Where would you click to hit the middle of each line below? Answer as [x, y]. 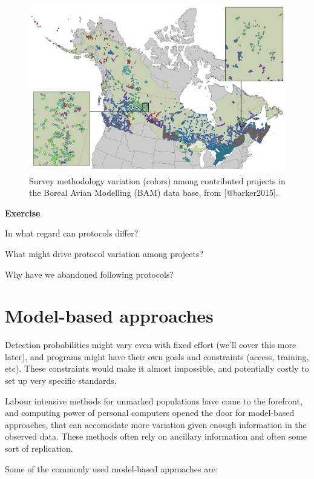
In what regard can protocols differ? [72, 233]
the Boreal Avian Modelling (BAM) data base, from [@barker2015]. [154, 193]
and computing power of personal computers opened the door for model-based [150, 413]
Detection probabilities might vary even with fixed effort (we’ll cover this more [151, 345]
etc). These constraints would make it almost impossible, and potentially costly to [157, 368]
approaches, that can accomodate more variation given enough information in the [156, 424]
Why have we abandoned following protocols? [89, 274]
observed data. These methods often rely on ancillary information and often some [156, 436]
